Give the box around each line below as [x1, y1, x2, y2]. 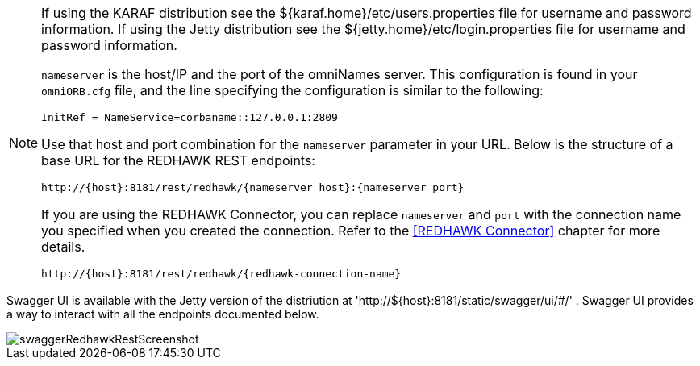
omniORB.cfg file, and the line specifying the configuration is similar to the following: [41, 82, 544, 98]
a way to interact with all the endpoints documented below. [6, 307, 319, 321]
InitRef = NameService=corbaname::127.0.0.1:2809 [41, 111, 338, 123]
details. [41, 239, 85, 255]
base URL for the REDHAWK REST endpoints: [41, 152, 315, 168]
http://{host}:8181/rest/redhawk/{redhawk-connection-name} [41, 268, 402, 280]
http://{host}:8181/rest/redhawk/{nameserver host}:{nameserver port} [41, 181, 465, 193]
